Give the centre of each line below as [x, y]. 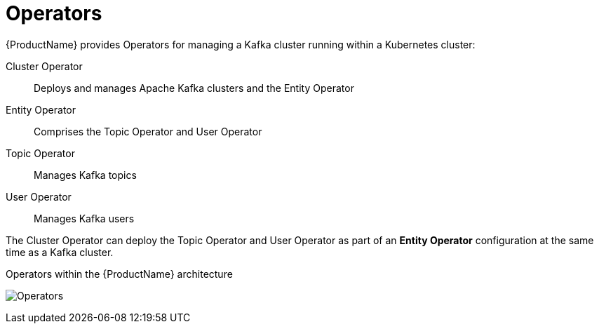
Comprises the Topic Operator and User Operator [148, 131]
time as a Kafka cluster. [60, 252]
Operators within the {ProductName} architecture [119, 274]
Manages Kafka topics [85, 175]
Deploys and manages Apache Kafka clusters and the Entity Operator [194, 88]
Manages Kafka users [84, 218]
